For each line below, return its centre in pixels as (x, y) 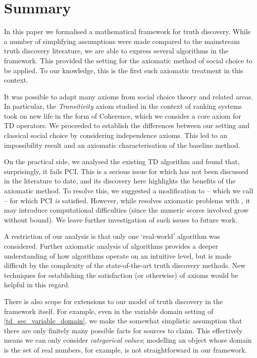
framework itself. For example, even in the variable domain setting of (109, 311)
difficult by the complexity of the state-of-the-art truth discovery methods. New (125, 265)
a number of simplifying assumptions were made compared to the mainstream (122, 41)
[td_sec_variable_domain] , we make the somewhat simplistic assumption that (123, 321)
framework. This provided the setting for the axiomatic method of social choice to (128, 60)
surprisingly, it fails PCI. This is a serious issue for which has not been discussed (126, 171)
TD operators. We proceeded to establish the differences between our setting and (127, 125)
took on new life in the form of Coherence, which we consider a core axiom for (123, 115)
